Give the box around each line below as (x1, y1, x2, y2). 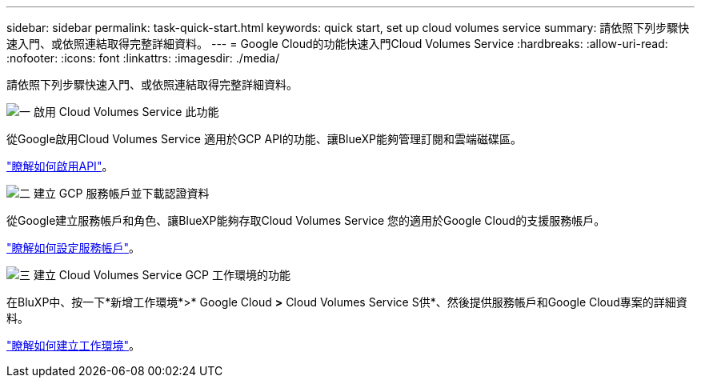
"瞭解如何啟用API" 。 (6, 159, 114, 173)
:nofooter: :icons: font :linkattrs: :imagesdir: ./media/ (6, 51, 280, 65)
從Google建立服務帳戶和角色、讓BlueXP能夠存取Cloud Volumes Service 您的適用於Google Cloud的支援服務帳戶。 (6, 214, 606, 227)
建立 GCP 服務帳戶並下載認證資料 (33, 186, 210, 200)
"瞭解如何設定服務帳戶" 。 (6, 241, 141, 254)
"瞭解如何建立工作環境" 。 (6, 338, 141, 352)
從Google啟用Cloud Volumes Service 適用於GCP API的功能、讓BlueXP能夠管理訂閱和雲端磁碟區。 (6, 132, 522, 146)
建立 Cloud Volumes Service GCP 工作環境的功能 (33, 268, 290, 282)
